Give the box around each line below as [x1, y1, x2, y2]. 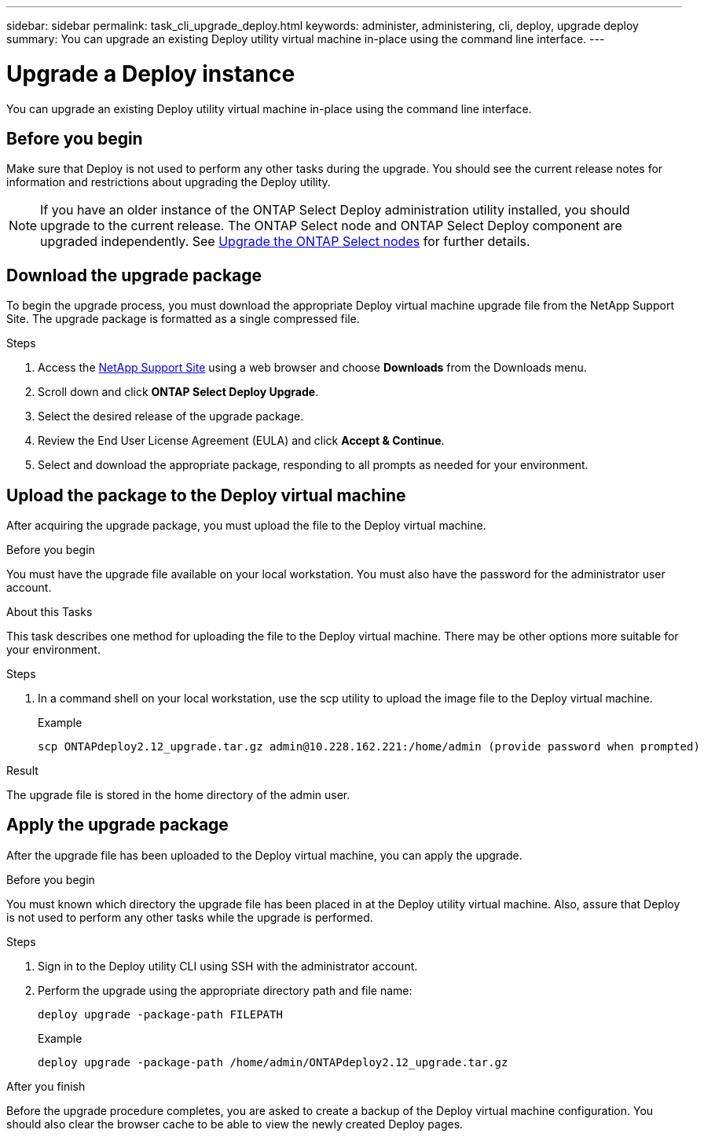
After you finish [6, 1079, 86, 1093]
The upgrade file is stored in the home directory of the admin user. [6, 788, 350, 802]
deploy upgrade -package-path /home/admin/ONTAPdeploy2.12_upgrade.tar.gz [38, 1055, 508, 1069]
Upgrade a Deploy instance [6, 60, 295, 87]
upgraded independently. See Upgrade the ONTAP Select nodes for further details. [40, 233, 530, 250]
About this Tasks [6, 605, 93, 619]
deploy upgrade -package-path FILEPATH [38, 1007, 283, 1021]
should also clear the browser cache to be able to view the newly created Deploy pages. [6, 1117, 464, 1131]
